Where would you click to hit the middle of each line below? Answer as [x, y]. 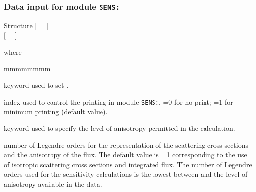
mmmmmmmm [27, 68]
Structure [18, 25]
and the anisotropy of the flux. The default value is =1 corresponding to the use [126, 155]
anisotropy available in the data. [53, 183]
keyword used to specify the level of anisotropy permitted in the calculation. [120, 128]
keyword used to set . [36, 85]
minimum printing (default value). [56, 111]
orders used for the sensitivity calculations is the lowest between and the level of [126, 174]
